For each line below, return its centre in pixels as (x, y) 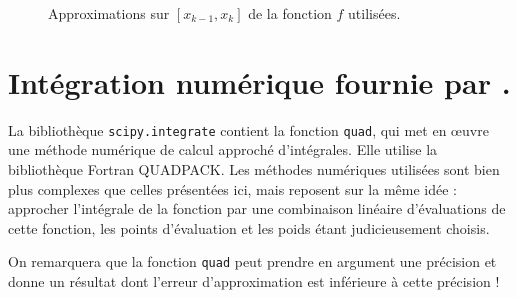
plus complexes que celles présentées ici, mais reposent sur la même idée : (233, 188)
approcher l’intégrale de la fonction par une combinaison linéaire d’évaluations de (257, 208)
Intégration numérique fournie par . (259, 81)
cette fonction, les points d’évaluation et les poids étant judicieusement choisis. (249, 227)
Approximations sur (109, 13)
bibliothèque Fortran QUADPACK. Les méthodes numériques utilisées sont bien (254, 168)
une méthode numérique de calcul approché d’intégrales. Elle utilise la (223, 149)
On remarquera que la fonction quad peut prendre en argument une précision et (252, 261)
